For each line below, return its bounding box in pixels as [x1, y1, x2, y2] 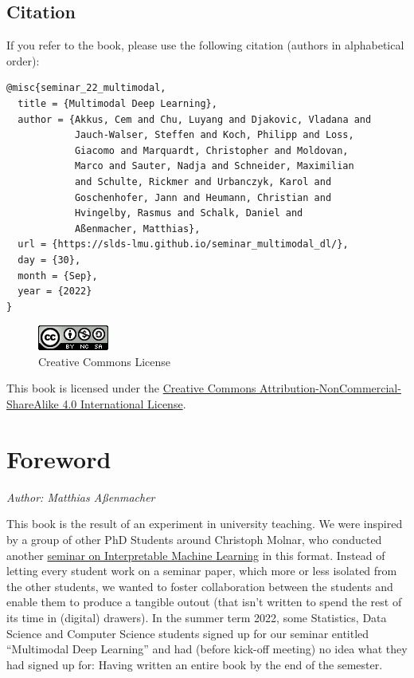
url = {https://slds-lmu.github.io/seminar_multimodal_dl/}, [18, 238, 349, 250]
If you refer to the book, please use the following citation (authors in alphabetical [6, 37, 404, 53]
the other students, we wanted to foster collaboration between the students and [6, 577, 393, 594]
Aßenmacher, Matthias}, [74, 223, 201, 235]
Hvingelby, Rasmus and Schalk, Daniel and [74, 207, 303, 219]
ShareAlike [6, 396, 59, 412]
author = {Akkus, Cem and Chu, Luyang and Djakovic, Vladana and [18, 113, 372, 125]
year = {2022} [18, 286, 92, 298]
